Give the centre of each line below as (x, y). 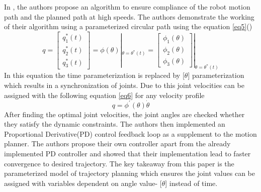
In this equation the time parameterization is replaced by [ (94, 75)
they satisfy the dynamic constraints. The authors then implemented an (115, 124)
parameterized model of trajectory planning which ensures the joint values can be (129, 173)
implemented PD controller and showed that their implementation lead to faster (127, 153)
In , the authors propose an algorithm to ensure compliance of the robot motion (127, 7)
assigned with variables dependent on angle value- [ (83, 183)
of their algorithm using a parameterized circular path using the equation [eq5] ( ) (128, 26)
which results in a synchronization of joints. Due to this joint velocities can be (124, 85)
